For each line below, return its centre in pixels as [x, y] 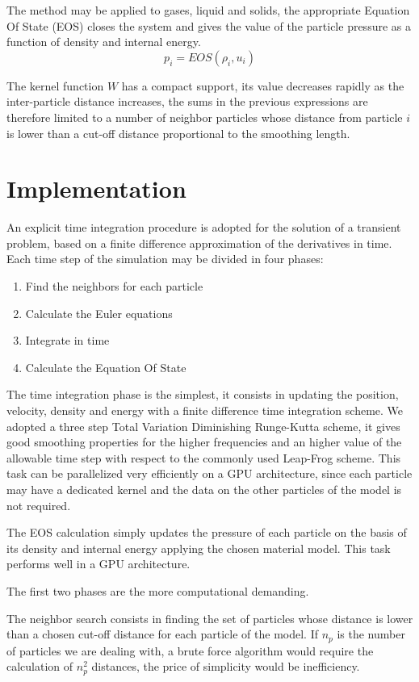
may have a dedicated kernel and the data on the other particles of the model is [204, 489]
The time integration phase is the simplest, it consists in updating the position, [203, 394]
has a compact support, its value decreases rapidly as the [263, 85]
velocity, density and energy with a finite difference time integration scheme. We [205, 410]
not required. [39, 505]
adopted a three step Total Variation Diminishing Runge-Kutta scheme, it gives [203, 426]
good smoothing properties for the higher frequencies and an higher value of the [204, 442]
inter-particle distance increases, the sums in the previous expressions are [187, 101]
